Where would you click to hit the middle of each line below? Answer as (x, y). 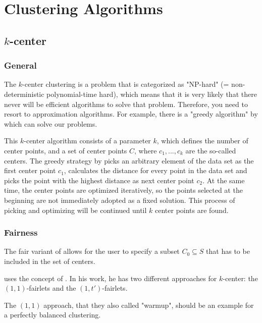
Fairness (21, 232)
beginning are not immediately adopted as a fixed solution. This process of (120, 200)
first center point (30, 170)
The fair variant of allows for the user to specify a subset (92, 251)
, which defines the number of (202, 141)
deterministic (24, 94)
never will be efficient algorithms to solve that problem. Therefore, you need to (126, 104)
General (20, 65)
